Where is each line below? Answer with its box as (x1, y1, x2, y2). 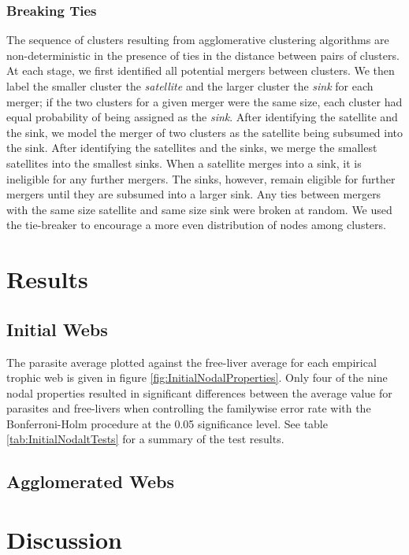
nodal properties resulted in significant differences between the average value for (6, 384, 392, 401)
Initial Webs (6, 316, 108, 341)
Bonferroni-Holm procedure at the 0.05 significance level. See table (6, 415, 328, 431)
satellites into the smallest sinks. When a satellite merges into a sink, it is (6, 154, 362, 171)
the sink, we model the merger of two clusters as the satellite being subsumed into (6, 124, 403, 140)
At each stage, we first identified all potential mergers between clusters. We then (6, 62, 395, 79)
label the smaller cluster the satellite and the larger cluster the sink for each (6, 78, 374, 94)
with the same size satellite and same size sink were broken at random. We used (6, 201, 392, 217)
